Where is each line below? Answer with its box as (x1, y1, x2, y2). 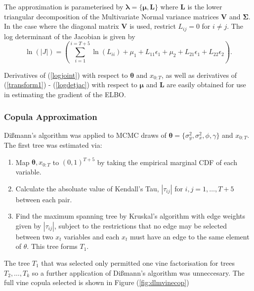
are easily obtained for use (167, 79, 246, 90)
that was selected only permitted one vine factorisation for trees (41, 258, 235, 268)
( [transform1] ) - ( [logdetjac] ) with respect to (4, 79, 137, 90)
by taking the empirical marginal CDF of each (97, 157, 237, 167)
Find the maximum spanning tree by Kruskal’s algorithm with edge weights (15, 211, 245, 221)
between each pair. (15, 194, 72, 204)
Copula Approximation (4, 110, 97, 122)
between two (15, 231, 53, 241)
